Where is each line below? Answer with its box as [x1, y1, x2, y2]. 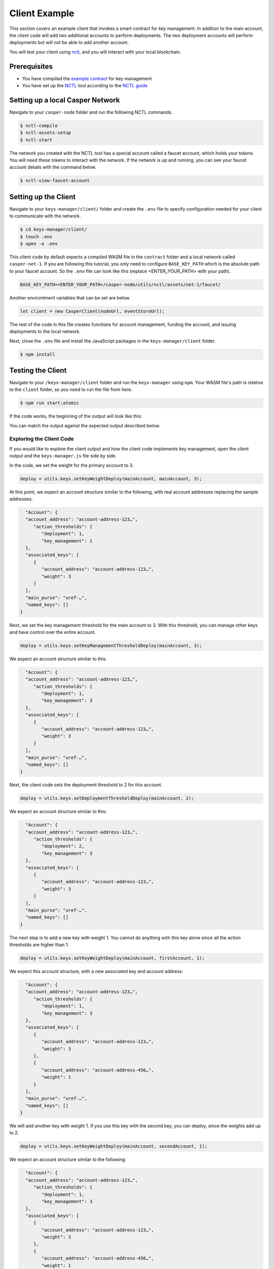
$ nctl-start [20, 137, 53, 143]
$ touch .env [20, 233, 53, 240]
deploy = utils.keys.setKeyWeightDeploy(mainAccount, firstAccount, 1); [20, 955, 205, 961]
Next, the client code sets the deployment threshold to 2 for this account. [9, 782, 162, 788]
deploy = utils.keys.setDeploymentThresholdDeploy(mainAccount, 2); [20, 795, 194, 802]
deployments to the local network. [9, 328, 81, 335]
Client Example [9, 8, 75, 19]
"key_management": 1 [41, 538, 93, 544]
